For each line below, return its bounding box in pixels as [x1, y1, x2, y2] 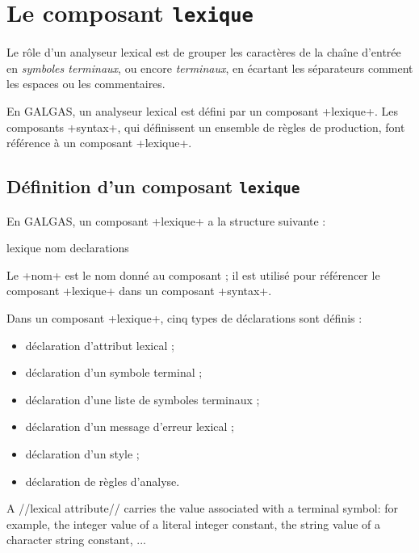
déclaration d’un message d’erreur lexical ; [25, 418, 234, 435]
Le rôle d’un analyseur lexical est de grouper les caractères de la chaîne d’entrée [6, 44, 401, 61]
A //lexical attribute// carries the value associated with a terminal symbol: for [6, 500, 399, 517]
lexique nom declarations [6, 239, 129, 256]
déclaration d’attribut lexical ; [25, 336, 174, 353]
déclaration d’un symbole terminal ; [25, 364, 203, 381]
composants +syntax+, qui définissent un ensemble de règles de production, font [6, 118, 405, 135]
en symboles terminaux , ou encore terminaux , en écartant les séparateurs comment [6, 59, 413, 76]
